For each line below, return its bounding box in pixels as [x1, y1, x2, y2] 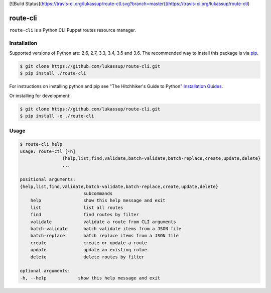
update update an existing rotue [30, 247, 148, 253]
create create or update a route [30, 240, 148, 246]
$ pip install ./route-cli [20, 70, 86, 76]
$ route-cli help [20, 141, 63, 147]
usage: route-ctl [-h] [20, 148, 76, 154]
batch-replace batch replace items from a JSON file [30, 233, 179, 239]
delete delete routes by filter [30, 254, 145, 260]
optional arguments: [20, 268, 70, 274]
